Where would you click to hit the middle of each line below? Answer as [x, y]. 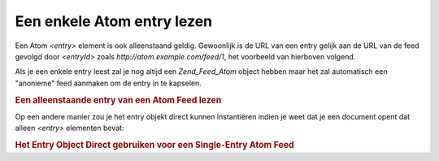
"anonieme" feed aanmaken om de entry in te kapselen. [109, 83]
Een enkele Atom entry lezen [114, 21]
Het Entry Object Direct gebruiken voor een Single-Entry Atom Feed [154, 145]
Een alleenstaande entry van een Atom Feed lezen [118, 100]
